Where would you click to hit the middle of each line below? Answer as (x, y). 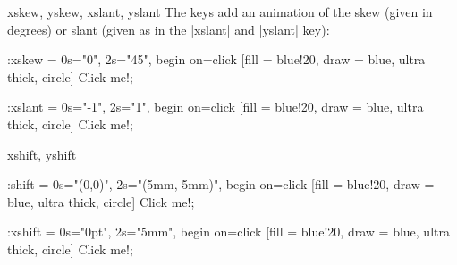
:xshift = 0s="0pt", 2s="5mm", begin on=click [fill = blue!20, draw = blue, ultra (228, 232)
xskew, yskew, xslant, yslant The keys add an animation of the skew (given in (220, 12)
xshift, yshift (42, 154)
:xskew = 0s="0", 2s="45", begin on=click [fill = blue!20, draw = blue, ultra (216, 59)
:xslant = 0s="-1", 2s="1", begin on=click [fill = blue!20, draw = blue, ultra (216, 107)
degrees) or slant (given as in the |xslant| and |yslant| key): (169, 29)
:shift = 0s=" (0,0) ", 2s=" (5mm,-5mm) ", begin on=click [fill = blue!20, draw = (221, 184)
